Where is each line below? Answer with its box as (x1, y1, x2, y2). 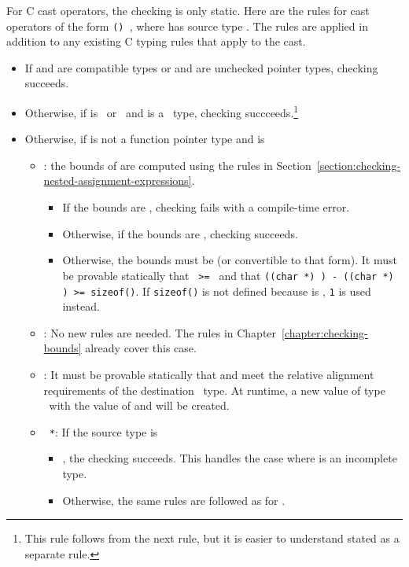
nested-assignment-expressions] (43, 172, 192, 189)
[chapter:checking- (282, 324, 368, 341)
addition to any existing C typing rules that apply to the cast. (6, 33, 306, 50)
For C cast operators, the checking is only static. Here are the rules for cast (6, 2, 370, 18)
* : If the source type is (49, 423, 158, 440)
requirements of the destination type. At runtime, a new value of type (43, 381, 385, 398)
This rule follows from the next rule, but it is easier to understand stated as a (24, 530, 400, 547)
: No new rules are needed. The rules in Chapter (43, 324, 277, 341)
